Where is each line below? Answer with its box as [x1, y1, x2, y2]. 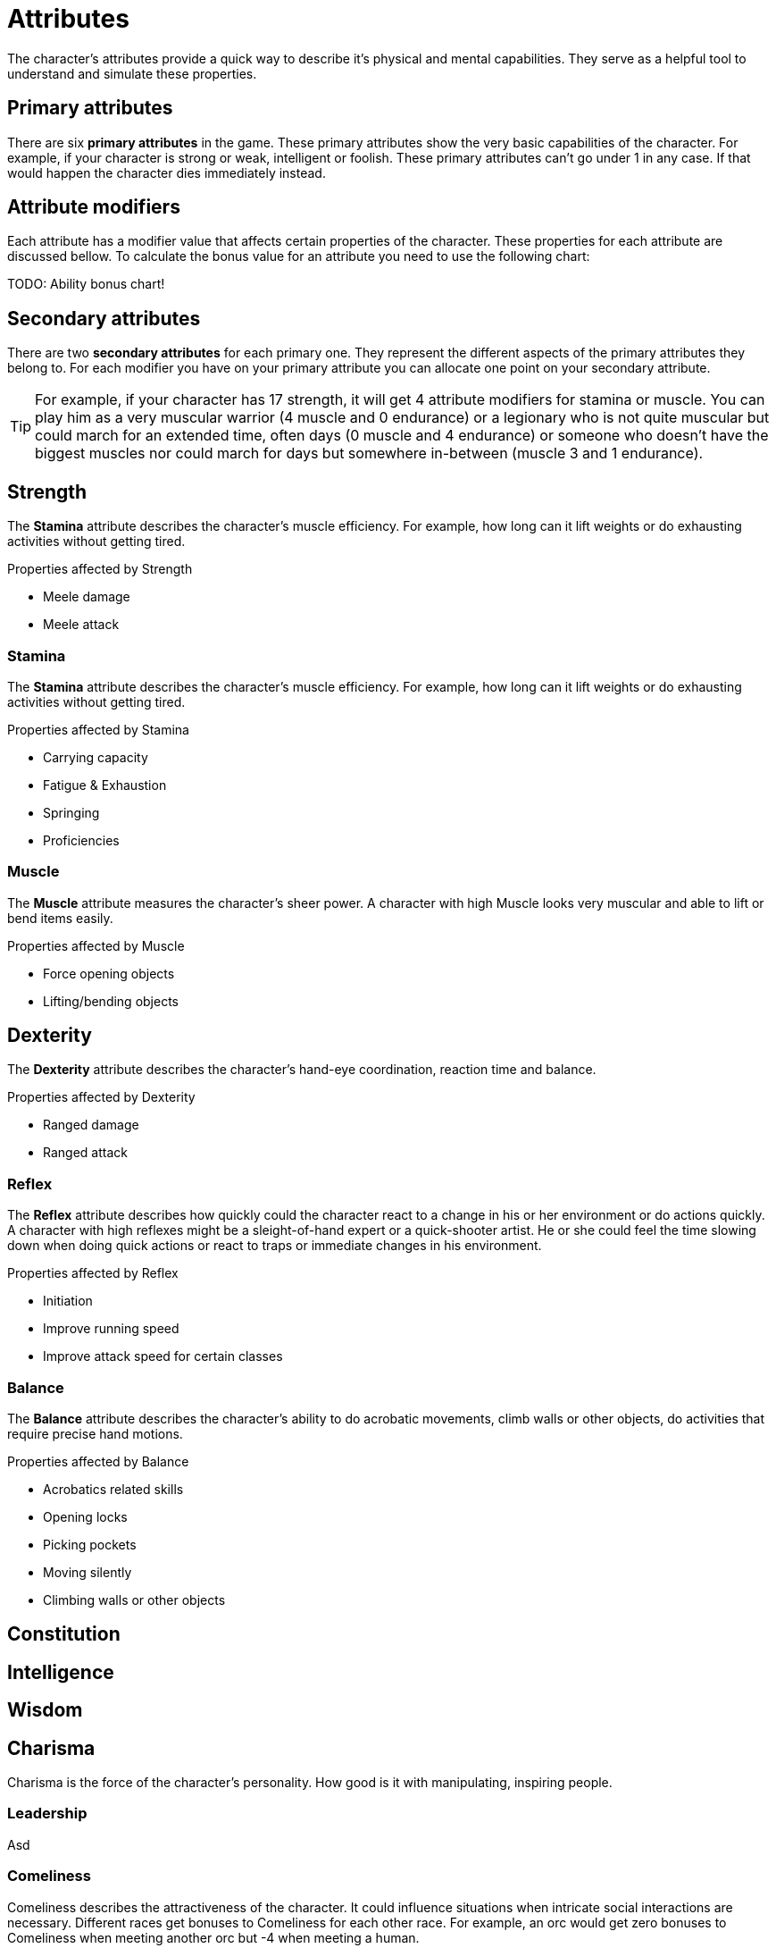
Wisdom [7, 1699, 83, 1722]
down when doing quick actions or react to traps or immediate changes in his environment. [7, 1238, 542, 1254]
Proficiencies [43, 832, 120, 848]
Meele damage [43, 589, 130, 605]
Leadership [7, 1804, 88, 1823]
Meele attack [43, 617, 120, 633]
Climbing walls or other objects [43, 1591, 226, 1608]
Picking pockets [43, 1536, 137, 1552]
